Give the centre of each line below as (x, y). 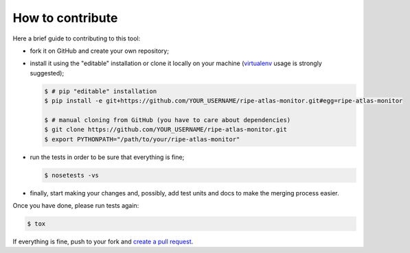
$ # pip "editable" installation (101, 91)
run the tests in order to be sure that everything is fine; (107, 157)
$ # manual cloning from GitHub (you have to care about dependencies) (168, 120)
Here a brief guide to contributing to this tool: (77, 38)
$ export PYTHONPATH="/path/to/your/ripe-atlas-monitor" (142, 139)
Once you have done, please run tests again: (76, 205)
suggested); (47, 73)
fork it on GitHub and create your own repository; (100, 51)
